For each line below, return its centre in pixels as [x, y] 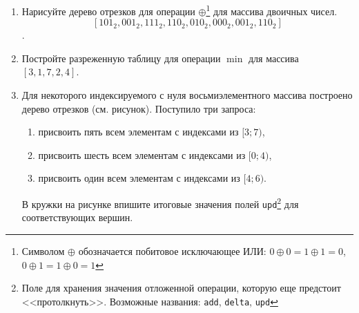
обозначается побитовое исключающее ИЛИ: [172, 250]
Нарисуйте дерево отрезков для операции [108, 11]
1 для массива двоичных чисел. [272, 10]
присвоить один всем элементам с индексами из [139, 178]
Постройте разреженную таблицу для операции [121, 58]
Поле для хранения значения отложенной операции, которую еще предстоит [181, 288]
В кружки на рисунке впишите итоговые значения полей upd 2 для [160, 203]
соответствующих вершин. [77, 217]
